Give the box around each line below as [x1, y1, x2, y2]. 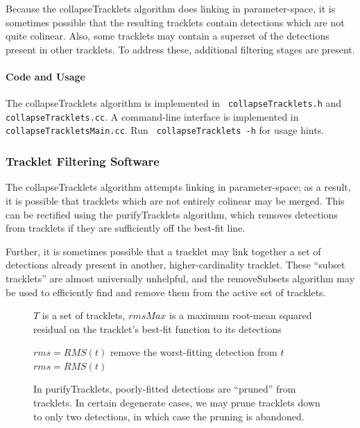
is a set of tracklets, [42, 308, 126, 323]
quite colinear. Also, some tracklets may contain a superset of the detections [6, 28, 329, 43]
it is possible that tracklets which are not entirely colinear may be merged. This [6, 193, 345, 207]
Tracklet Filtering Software [6, 153, 160, 170]
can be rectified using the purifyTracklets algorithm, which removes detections [6, 207, 338, 221]
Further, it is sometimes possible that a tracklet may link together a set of [6, 243, 321, 258]
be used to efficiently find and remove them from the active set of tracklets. [6, 284, 326, 299]
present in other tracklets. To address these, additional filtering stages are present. [6, 42, 355, 56]
